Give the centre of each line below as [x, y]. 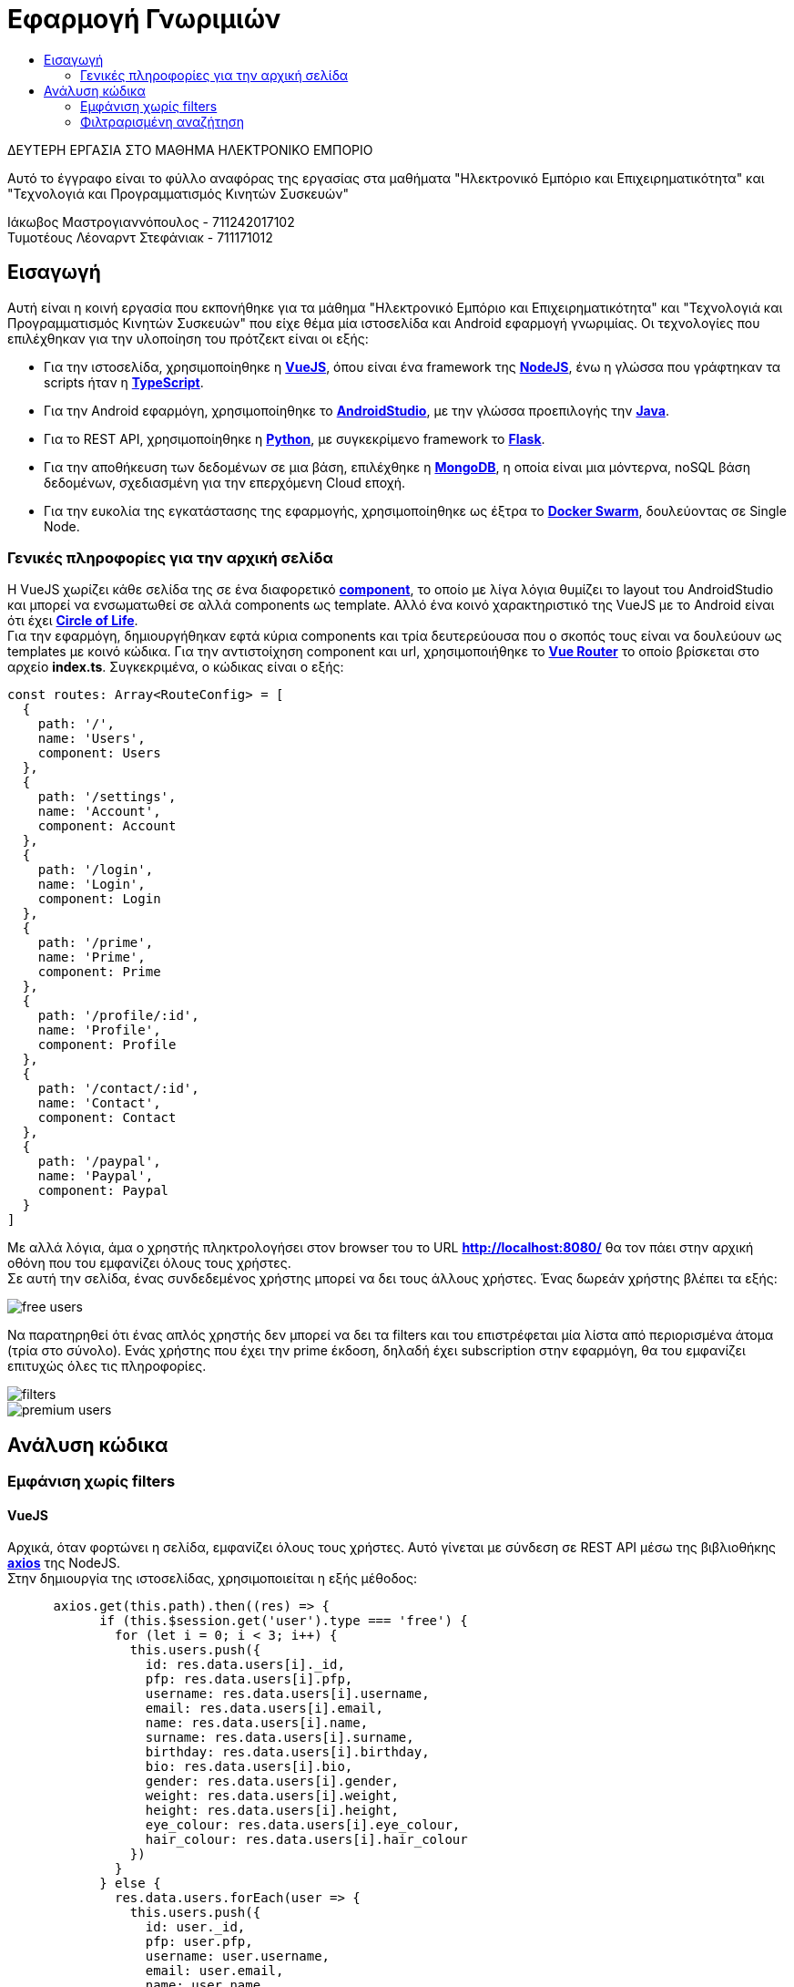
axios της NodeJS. [64, 1563]
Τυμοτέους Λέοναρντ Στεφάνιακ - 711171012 [140, 237]
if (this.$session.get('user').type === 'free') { [284, 1621]
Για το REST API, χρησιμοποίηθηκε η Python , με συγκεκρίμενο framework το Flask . [295, 438]
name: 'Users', [92, 739]
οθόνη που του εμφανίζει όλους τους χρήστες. [149, 1263]
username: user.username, [238, 1956]
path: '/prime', [96, 943]
